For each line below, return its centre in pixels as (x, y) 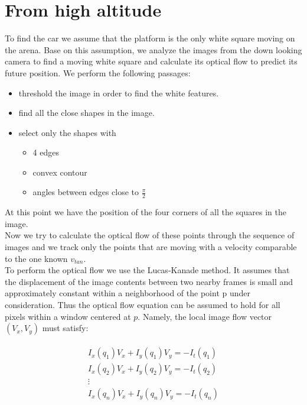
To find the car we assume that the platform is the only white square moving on (150, 38)
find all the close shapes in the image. (86, 113)
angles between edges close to (86, 192)
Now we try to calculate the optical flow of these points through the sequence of (150, 235)
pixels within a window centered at (68, 316)
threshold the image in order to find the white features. (119, 93)
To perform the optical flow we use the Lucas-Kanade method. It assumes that (147, 270)
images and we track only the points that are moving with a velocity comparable (151, 247)
